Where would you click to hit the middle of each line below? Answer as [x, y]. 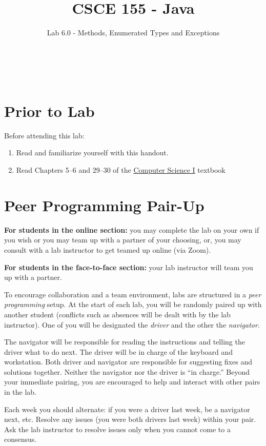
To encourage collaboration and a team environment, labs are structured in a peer [133, 294]
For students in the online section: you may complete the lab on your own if [132, 229]
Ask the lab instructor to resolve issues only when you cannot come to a [117, 429]
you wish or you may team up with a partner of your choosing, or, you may [123, 240]
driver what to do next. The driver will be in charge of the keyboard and [118, 351]
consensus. [21, 439]
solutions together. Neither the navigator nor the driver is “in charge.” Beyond [127, 371]
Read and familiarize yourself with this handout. [92, 153]
